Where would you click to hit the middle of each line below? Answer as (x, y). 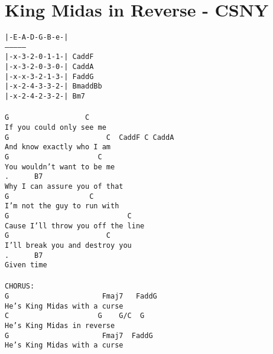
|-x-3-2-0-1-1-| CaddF (49, 57)
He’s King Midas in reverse (60, 326)
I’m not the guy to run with (62, 206)
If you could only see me (56, 127)
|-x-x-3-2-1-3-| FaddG (49, 76)
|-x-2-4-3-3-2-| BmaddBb (53, 86)
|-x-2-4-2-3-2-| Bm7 (45, 96)
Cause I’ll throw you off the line (75, 226)
